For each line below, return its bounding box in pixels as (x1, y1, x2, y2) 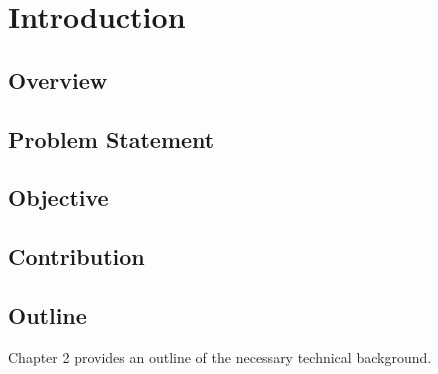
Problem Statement (8, 123, 215, 154)
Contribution (8, 241, 145, 272)
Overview (8, 64, 108, 95)
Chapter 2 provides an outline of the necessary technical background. (8, 346, 432, 367)
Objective (8, 182, 109, 213)
